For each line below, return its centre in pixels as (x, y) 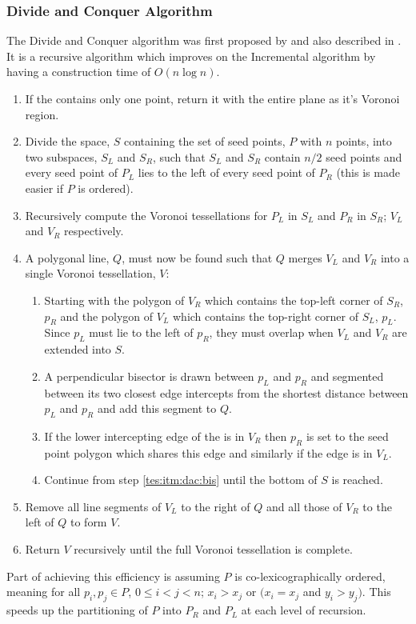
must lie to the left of (141, 332)
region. (42, 114)
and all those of (304, 506)
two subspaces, (61, 156)
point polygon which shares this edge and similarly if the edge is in (208, 452)
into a (395, 257)
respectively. (94, 231)
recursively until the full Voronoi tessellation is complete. (213, 549)
